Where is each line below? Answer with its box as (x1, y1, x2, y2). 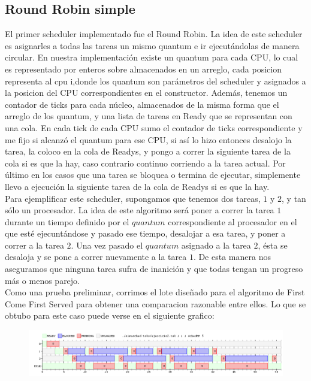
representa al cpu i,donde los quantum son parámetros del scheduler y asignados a (5, 74, 306, 87)
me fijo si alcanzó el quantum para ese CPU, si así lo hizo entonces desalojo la (5, 133, 292, 146)
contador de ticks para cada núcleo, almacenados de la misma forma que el (5, 98, 279, 110)
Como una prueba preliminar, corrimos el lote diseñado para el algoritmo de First (5, 286, 305, 298)
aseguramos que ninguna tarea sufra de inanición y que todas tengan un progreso (5, 262, 303, 275)
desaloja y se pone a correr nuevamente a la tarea (5, 250, 187, 263)
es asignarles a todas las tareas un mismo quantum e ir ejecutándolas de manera (5, 39, 300, 52)
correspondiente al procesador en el (168, 215, 297, 228)
